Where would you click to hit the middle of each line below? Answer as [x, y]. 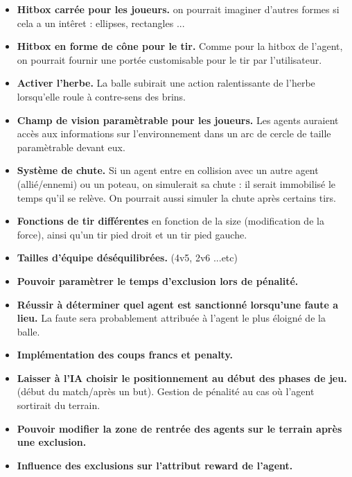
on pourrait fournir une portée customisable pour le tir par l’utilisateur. [169, 59]
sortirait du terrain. [59, 405]
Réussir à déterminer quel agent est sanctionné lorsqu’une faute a [177, 304]
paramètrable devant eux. [71, 147]
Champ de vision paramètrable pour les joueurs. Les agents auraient [178, 120]
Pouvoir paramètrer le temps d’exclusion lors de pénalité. [158, 280]
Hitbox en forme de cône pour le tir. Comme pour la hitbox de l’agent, [180, 46]
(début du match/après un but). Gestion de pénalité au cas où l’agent [166, 391]
